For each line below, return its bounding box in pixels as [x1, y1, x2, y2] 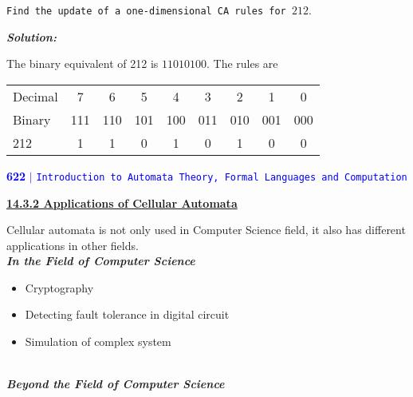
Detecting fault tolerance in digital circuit [25, 306, 230, 323]
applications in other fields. [6, 236, 139, 253]
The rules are [213, 55, 278, 72]
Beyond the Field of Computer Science [6, 375, 225, 392]
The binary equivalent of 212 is [6, 55, 159, 72]
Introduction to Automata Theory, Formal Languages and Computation [36, 171, 407, 183]
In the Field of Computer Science [6, 252, 195, 269]
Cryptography [25, 279, 94, 296]
